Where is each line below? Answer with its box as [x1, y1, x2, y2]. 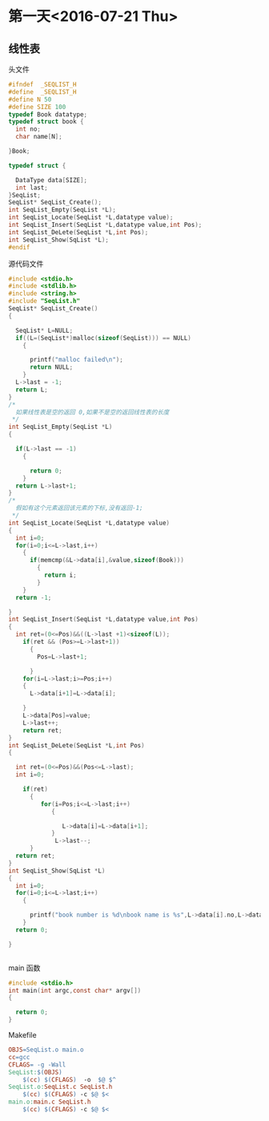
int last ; [15, 184, 48, 192]
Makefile [8, 1030, 38, 1039]
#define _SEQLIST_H [8, 87, 78, 96]
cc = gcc [8, 1053, 30, 1061]
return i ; [43, 571, 78, 579]
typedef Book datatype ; [8, 110, 88, 119]
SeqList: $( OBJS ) [8, 1068, 62, 1076]
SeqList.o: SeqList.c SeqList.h [8, 1083, 113, 1091]
